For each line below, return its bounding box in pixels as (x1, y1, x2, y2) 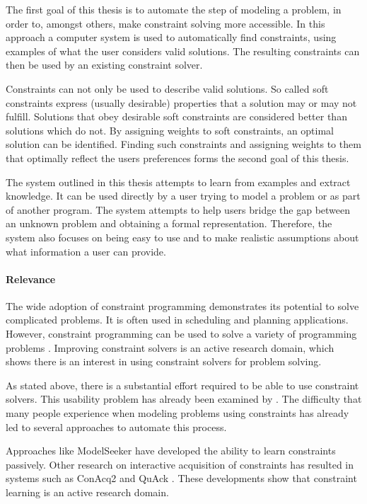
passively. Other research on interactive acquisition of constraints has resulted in (6, 457, 354, 471)
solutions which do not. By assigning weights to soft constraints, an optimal (6, 122, 334, 137)
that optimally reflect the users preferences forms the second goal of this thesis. (6, 150, 349, 165)
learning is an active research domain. (6, 485, 169, 500)
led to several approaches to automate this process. (6, 419, 227, 434)
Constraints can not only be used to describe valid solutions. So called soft (6, 81, 329, 96)
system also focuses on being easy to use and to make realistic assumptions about (6, 229, 359, 244)
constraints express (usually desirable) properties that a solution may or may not (6, 95, 357, 110)
